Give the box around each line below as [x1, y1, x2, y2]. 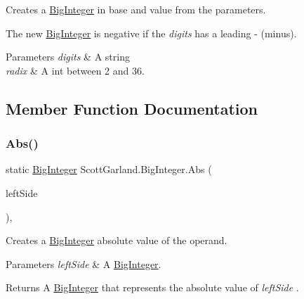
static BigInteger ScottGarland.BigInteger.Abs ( [6, 162, 212, 177]
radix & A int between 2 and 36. [6, 63, 145, 77]
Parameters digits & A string [6, 49, 130, 64]
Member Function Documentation [6, 97, 258, 119]
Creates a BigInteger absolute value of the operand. [6, 233, 227, 248]
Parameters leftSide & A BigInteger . [6, 256, 161, 271]
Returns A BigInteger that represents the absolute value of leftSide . [6, 280, 299, 295]
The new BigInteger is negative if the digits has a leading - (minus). [6, 25, 297, 40]
